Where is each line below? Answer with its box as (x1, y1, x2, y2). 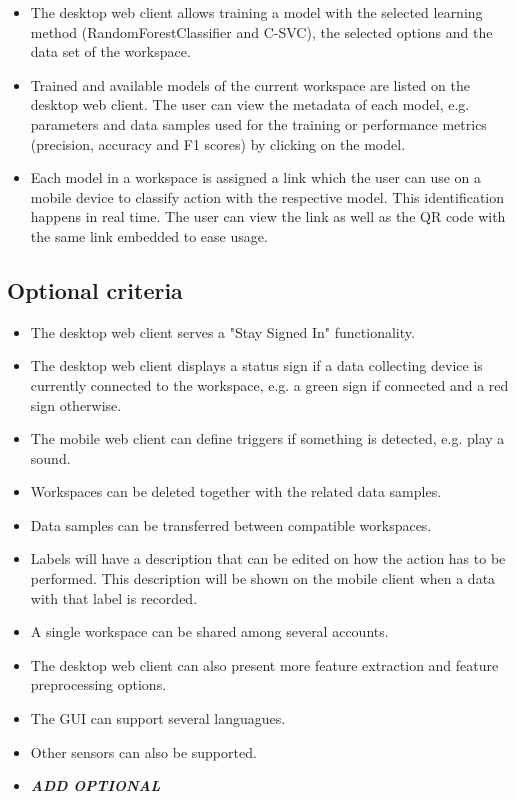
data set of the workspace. (30, 41, 191, 62)
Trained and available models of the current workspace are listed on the (30, 74, 470, 95)
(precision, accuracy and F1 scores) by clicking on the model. (30, 133, 406, 154)
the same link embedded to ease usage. (30, 225, 268, 246)
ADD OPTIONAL (30, 775, 161, 796)
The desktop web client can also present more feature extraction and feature (30, 654, 499, 675)
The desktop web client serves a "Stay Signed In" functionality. (30, 321, 415, 342)
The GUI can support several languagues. (30, 708, 286, 729)
